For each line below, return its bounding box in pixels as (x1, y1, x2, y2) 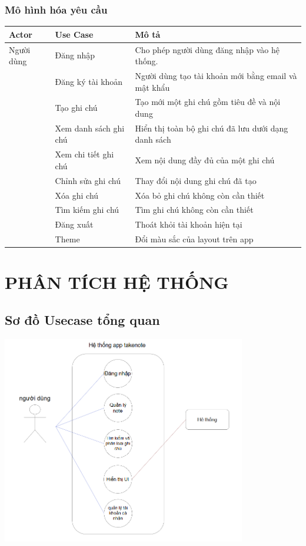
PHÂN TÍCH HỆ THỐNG (5, 270, 229, 294)
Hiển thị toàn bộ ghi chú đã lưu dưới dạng (135, 121, 288, 134)
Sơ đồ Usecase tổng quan (5, 310, 160, 328)
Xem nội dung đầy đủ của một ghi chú (135, 154, 275, 166)
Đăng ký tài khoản (55, 75, 123, 87)
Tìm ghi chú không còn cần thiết (135, 203, 254, 216)
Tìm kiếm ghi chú (55, 203, 119, 216)
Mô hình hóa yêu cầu (5, 2, 108, 17)
